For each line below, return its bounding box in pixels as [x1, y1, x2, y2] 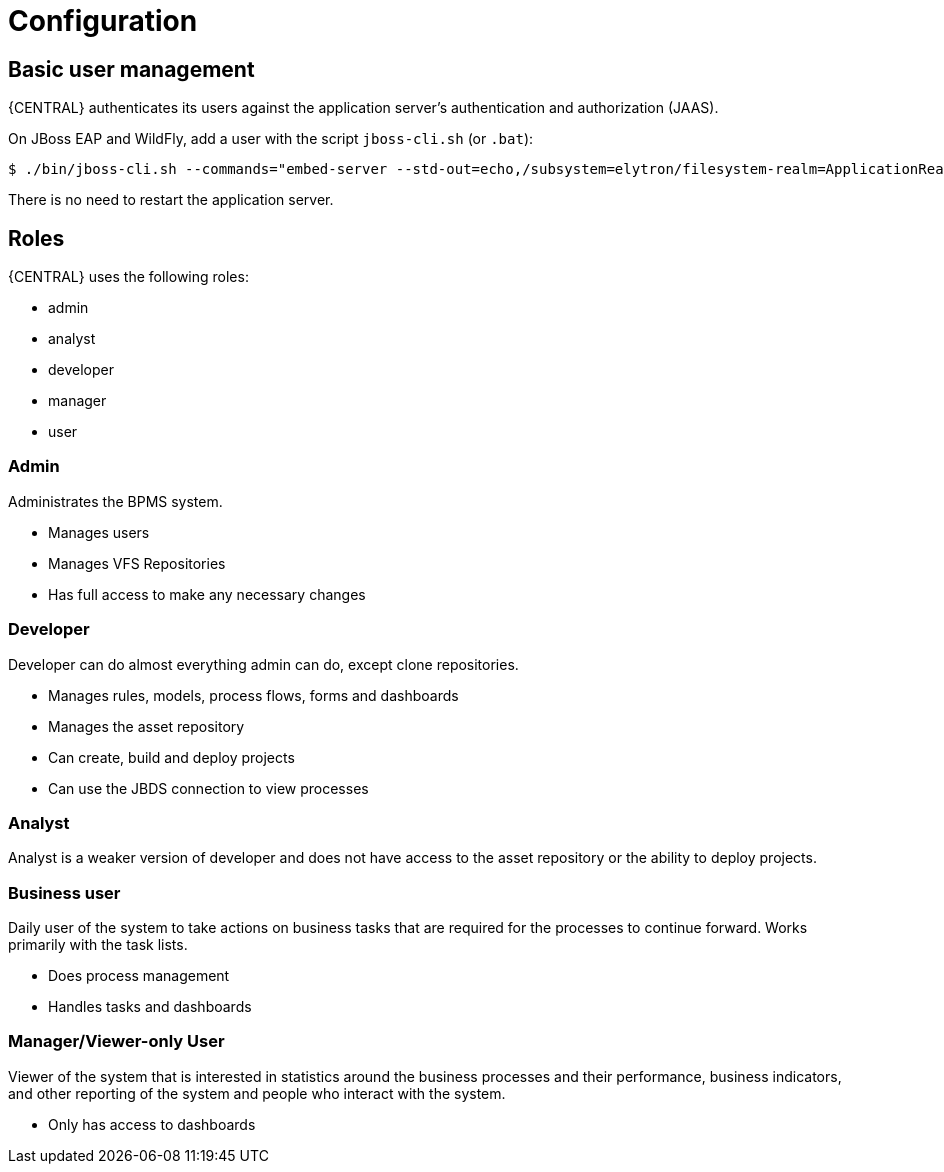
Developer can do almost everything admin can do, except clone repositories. [8, 655, 519, 673]
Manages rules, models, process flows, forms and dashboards [48, 686, 459, 704]
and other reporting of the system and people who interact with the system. [8, 1084, 506, 1102]
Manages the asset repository [48, 717, 245, 735]
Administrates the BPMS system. [8, 492, 223, 510]
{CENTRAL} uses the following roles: [8, 268, 249, 286]
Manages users [48, 523, 150, 541]
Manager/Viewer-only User [8, 1031, 225, 1052]
